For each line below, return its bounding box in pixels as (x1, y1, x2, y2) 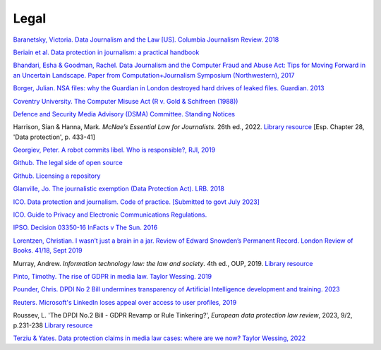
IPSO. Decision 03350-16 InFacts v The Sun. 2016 (13, 223, 158, 232)
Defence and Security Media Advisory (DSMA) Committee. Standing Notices (13, 109, 236, 118)
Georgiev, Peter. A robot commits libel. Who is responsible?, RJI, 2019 (13, 145, 216, 155)
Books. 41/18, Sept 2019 (13, 246, 83, 255)
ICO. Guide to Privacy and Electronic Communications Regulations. (13, 210, 207, 219)
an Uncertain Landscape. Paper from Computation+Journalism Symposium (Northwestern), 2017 (13, 71, 295, 79)
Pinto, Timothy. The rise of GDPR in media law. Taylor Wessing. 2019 (13, 272, 212, 280)
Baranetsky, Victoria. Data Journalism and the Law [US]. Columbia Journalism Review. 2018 (13, 35, 279, 44)
